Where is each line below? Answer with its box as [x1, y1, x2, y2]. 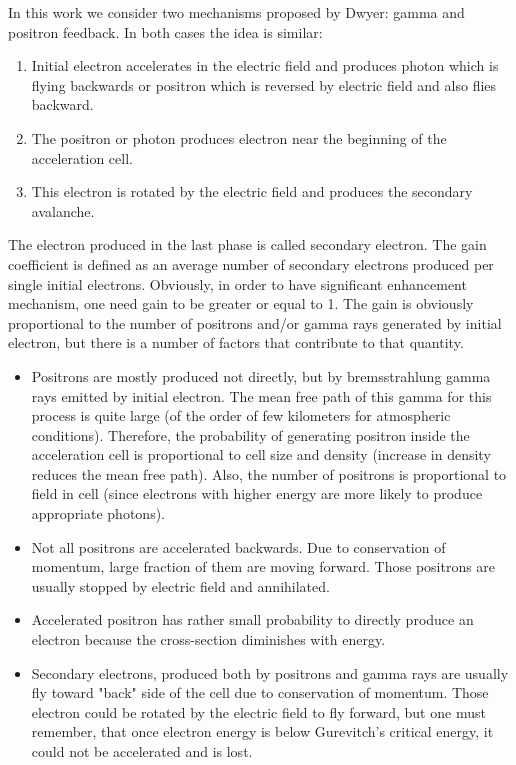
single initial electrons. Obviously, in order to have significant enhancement [8, 273, 467, 294]
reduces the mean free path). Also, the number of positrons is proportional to [31, 463, 507, 484]
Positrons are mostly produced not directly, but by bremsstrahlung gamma [31, 365, 491, 386]
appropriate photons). [31, 503, 165, 524]
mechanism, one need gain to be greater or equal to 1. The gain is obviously [8, 293, 474, 314]
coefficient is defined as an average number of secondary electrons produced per [8, 253, 494, 274]
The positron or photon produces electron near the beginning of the [31, 127, 447, 148]
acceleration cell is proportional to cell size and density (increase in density [31, 444, 491, 465]
